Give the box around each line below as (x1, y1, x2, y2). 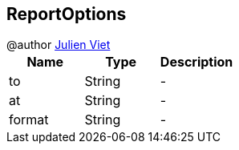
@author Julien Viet (6, 38, 111, 52)
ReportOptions (6, 4, 127, 24)
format (9, 111, 49, 128)
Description (160, 54, 233, 71)
